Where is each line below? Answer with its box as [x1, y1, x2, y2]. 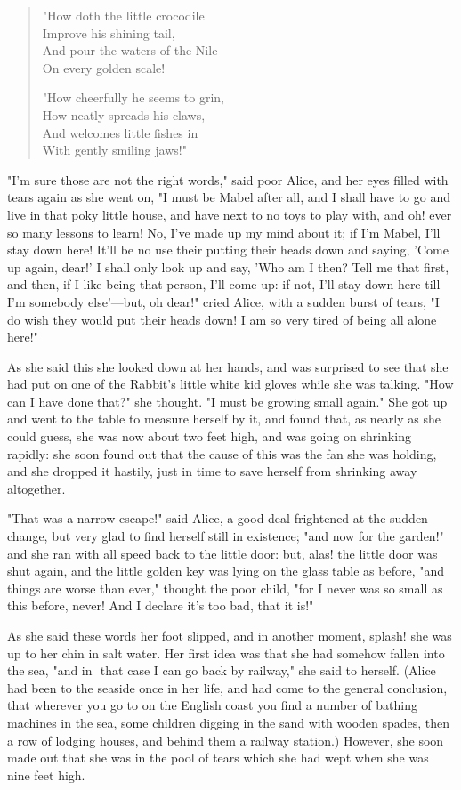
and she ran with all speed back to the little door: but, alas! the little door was [7, 544, 438, 562]
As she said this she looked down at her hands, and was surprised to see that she [7, 357, 449, 375]
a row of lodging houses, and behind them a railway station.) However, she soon [7, 730, 444, 749]
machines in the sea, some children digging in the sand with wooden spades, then [7, 713, 450, 731]
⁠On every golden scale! [42, 58, 166, 77]
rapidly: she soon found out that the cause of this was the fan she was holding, [7, 444, 437, 463]
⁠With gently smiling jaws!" [42, 141, 187, 159]
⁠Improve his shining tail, [42, 23, 175, 42]
